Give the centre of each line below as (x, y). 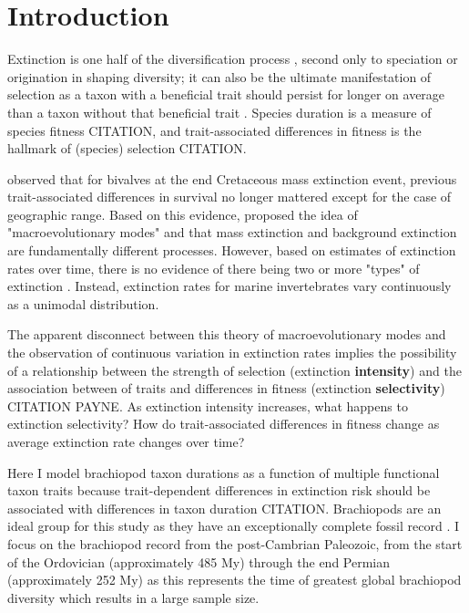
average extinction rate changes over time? (126, 442)
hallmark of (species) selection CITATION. (127, 148)
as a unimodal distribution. (83, 303)
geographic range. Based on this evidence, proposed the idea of (183, 214)
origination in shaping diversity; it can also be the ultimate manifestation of (219, 76)
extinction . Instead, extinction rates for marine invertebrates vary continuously (229, 286)
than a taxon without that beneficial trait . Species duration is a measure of (219, 112)
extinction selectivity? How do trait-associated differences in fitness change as (224, 424)
